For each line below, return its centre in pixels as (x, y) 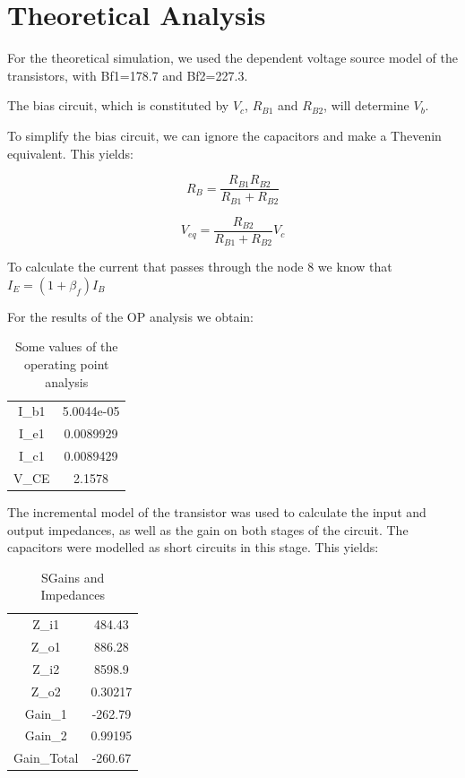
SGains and (73, 577)
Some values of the (67, 346)
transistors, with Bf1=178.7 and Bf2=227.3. (128, 75)
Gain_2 (46, 735)
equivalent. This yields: (70, 153)
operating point (66, 363)
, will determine (366, 105)
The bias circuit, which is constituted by (118, 105)
